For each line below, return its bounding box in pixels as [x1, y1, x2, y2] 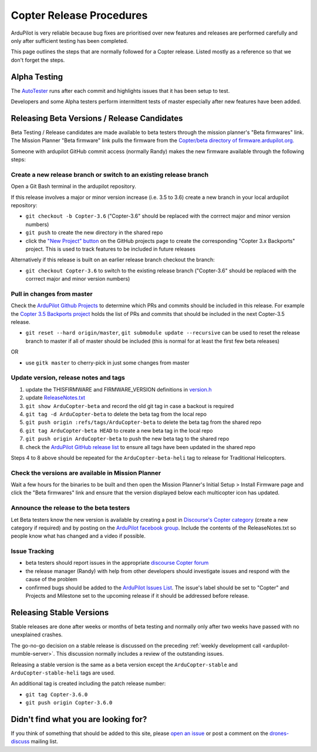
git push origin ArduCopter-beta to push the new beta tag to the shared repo [25, 435, 230, 443]
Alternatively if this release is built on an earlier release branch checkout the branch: [11, 256, 215, 264]
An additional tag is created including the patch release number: [11, 680, 166, 687]
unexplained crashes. [11, 631, 63, 638]
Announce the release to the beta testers [11, 504, 130, 512]
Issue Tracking [11, 547, 54, 555]
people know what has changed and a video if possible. [11, 532, 146, 539]
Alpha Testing [11, 72, 63, 82]
